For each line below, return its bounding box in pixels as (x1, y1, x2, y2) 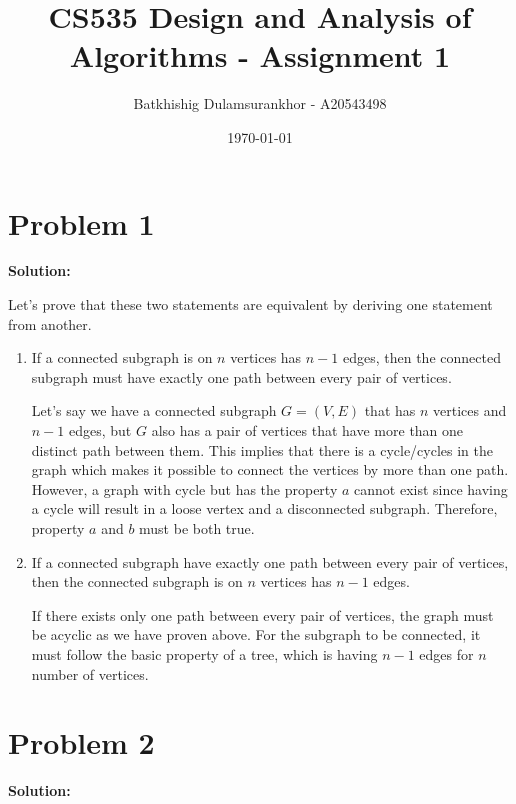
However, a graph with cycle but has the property (31, 478, 338, 499)
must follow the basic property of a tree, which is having (31, 643, 378, 664)
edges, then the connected (342, 347, 501, 368)
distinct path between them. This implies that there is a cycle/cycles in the (31, 439, 493, 460)
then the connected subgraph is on (31, 571, 243, 592)
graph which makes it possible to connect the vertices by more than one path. (31, 459, 509, 480)
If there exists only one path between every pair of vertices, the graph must (31, 604, 494, 625)
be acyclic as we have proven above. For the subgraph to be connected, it (31, 624, 481, 645)
